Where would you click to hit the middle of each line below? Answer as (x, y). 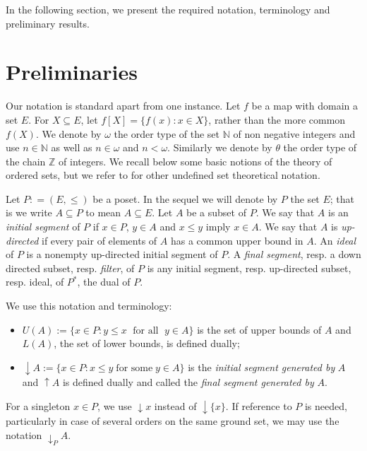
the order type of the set (167, 133)
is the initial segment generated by (261, 367)
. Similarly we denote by (220, 147)
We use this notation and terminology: (89, 306)
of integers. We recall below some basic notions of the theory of (195, 161)
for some (134, 368)
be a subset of (216, 212)
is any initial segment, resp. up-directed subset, (249, 268)
